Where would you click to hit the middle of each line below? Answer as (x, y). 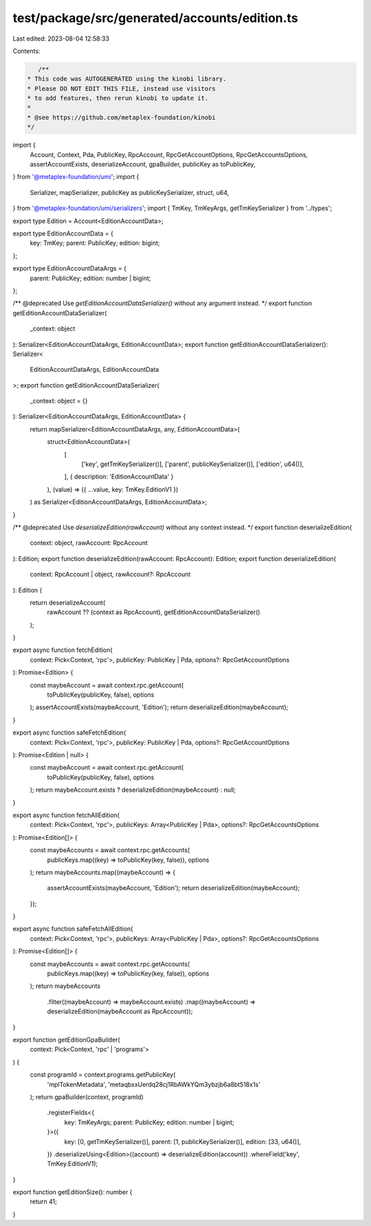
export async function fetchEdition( (63, 650)
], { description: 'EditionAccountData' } (119, 477)
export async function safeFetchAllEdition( (73, 929)
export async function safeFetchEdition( (69, 732)
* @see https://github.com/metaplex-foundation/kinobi (121, 117)
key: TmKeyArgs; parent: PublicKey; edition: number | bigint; (149, 1122)
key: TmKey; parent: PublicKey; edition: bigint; (95, 243)
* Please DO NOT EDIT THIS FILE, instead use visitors (121, 88)
